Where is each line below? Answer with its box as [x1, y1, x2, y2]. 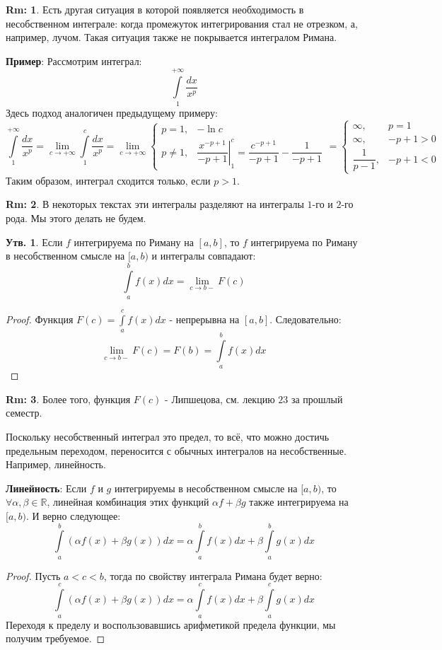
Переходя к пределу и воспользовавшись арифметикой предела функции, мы [6, 617, 336, 632]
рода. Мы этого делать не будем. [6, 210, 146, 225]
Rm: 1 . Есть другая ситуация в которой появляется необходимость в [6, 2, 304, 16]
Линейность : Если [6, 480, 87, 495]
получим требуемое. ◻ [6, 631, 105, 646]
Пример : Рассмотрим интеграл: [6, 53, 142, 68]
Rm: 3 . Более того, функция [6, 391, 131, 406]
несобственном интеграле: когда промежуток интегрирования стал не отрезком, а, [6, 16, 358, 30]
